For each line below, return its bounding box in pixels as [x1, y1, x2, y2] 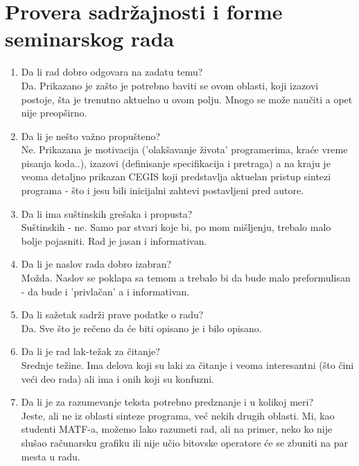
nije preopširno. [21, 105, 87, 120]
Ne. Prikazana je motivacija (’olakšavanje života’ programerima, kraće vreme [21, 142, 348, 157]
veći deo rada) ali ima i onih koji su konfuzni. [21, 371, 214, 386]
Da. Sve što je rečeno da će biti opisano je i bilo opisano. [21, 320, 262, 335]
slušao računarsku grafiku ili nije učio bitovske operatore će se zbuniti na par [21, 435, 348, 449]
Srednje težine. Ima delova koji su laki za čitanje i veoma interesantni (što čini [21, 358, 354, 372]
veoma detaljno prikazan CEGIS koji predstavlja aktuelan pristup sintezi [21, 169, 331, 184]
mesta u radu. [21, 449, 80, 463]
